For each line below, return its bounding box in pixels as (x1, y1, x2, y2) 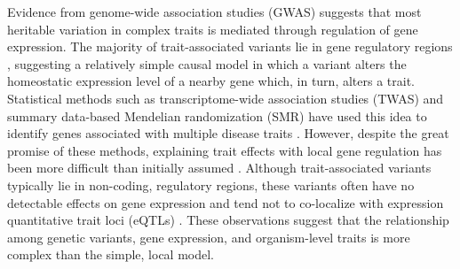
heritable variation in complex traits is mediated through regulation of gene (7, 19, 418, 38)
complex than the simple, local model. (7, 245, 215, 264)
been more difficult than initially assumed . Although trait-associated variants (7, 158, 432, 177)
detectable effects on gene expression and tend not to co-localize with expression (7, 193, 444, 211)
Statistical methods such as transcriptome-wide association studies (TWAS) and (7, 88, 444, 107)
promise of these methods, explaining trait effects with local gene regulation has (7, 141, 442, 159)
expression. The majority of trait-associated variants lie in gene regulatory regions (7, 37, 453, 56)
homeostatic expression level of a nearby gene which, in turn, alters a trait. (7, 72, 415, 90)
